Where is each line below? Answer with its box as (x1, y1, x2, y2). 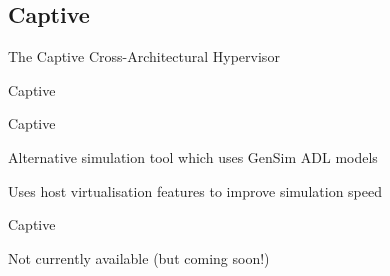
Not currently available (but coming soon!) (8, 247, 270, 268)
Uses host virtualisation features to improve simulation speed (8, 180, 382, 201)
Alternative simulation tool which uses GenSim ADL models (8, 146, 378, 167)
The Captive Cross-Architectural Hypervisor (8, 46, 280, 67)
